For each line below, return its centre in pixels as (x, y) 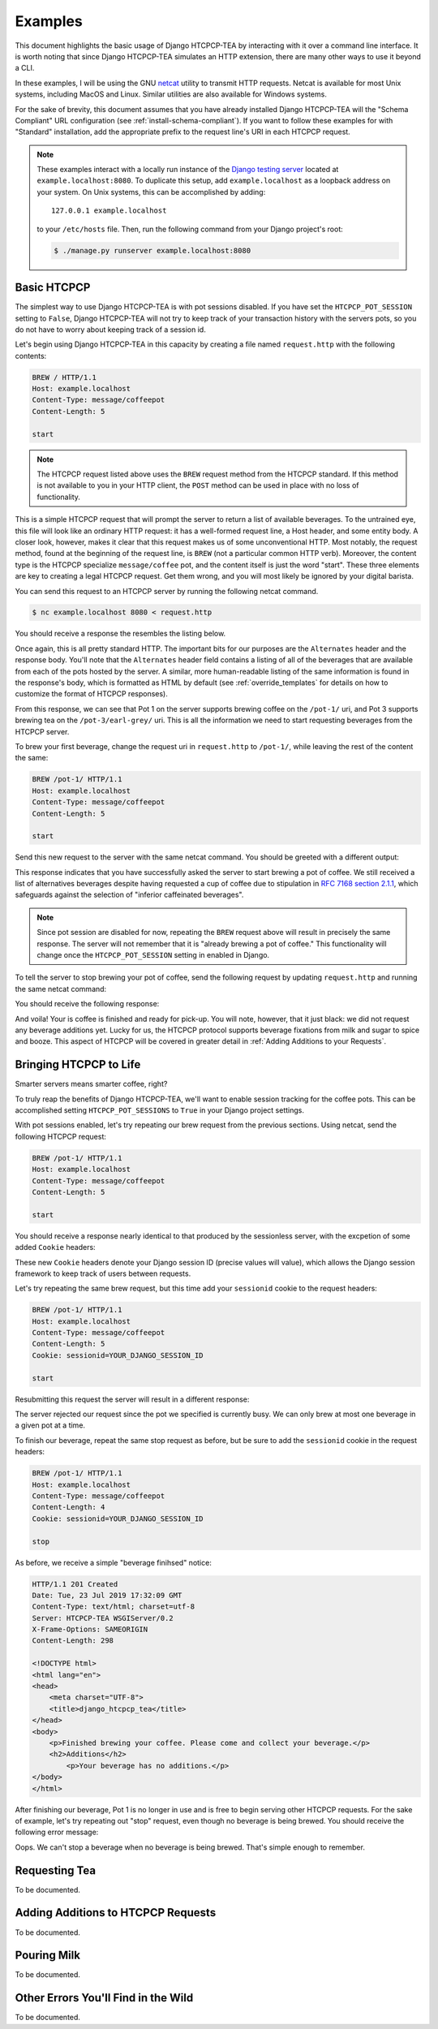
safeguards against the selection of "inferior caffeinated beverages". (129, 895)
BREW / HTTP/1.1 (64, 377)
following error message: (57, 1832)
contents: (31, 355)
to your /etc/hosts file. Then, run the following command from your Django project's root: (190, 229)
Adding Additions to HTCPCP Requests (116, 1913)
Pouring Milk (48, 1956)
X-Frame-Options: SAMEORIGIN (90, 1630)
